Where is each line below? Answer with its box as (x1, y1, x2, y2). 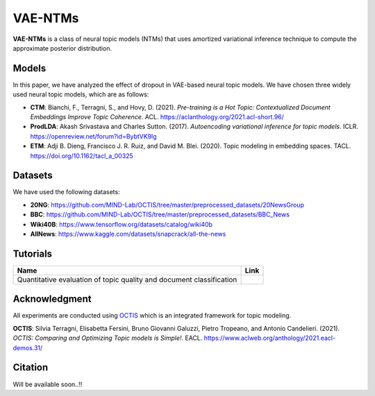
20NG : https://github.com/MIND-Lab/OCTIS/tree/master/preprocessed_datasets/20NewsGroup (30, 200, 305, 209)
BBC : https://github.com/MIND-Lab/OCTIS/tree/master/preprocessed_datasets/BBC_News (30, 210, 290, 218)
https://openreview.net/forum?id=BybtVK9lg (30, 132, 157, 140)
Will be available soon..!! (12, 380, 83, 388)
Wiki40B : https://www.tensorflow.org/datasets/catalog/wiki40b (30, 220, 213, 228)
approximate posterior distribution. (12, 44, 112, 52)
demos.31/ (12, 343, 43, 352)
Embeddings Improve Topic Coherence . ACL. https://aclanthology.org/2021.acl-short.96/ (30, 113, 285, 121)
